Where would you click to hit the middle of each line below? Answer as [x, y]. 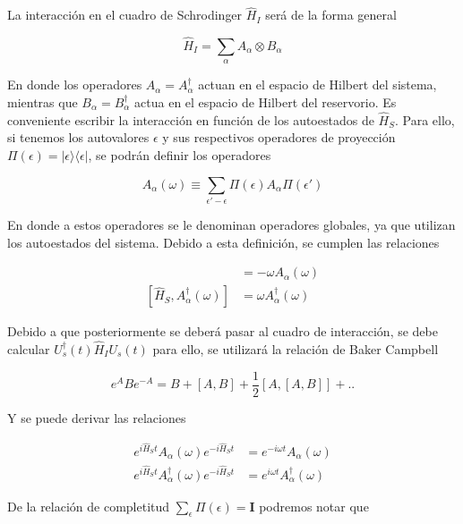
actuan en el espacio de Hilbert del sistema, [317, 85]
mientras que [43, 102]
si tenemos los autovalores [78, 137]
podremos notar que [314, 506]
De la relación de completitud [89, 506]
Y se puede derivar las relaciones [97, 417]
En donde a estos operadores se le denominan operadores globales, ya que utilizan [231, 224]
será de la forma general [331, 15]
